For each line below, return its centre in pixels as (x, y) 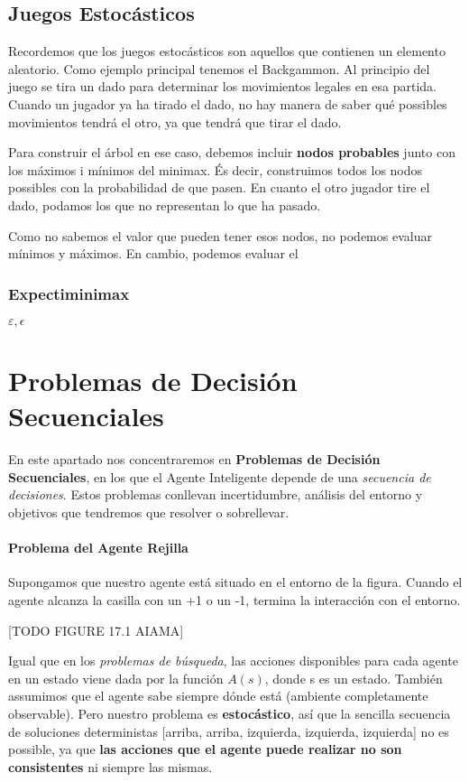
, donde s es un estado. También (354, 678)
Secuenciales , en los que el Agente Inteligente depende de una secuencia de (220, 476)
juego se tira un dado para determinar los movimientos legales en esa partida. (223, 86)
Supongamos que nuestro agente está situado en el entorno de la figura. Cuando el (235, 582)
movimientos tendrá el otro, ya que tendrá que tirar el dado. (175, 121)
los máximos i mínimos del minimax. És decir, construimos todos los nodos (216, 169)
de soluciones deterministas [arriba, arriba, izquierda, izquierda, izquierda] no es (229, 731)
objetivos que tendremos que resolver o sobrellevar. (149, 512)
